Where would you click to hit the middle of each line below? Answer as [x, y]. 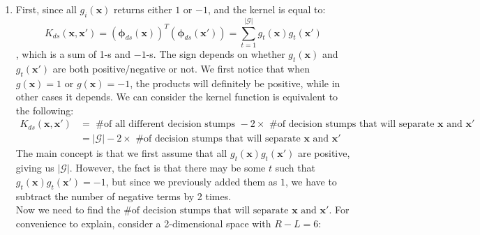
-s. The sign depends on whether [216, 53]
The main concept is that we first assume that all [121, 153]
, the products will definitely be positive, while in [235, 83]
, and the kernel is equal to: [267, 9]
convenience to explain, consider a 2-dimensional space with [143, 223]
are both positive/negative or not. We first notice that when [181, 68]
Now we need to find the [68, 210]
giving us [35, 168]
